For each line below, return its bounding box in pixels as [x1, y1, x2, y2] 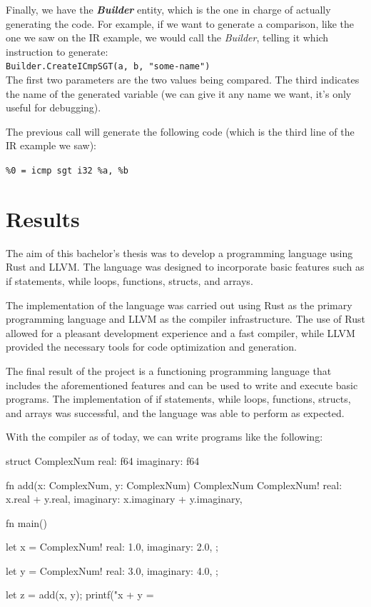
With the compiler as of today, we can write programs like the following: [6, 429, 323, 444]
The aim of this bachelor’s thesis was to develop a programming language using [6, 245, 353, 260]
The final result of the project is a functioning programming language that [6, 363, 332, 378]
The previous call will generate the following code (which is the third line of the [6, 124, 355, 139]
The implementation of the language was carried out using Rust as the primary [6, 297, 352, 312]
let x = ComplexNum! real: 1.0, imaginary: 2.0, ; [6, 539, 218, 554]
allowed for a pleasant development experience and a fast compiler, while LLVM [6, 325, 355, 340]
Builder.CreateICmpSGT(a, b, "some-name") [6, 61, 210, 72]
